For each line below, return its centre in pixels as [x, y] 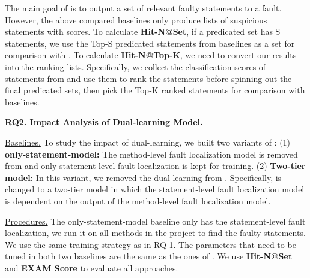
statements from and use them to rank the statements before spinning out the [148, 78]
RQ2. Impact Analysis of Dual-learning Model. [104, 122]
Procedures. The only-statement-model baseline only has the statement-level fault [155, 221]
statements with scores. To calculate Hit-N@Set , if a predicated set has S [143, 31]
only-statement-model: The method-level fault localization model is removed [151, 154]
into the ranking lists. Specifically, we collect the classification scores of [135, 66]
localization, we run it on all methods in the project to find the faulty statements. [155, 233]
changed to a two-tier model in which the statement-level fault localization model [155, 189]
